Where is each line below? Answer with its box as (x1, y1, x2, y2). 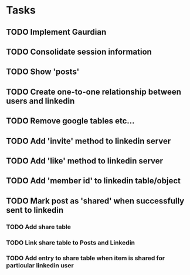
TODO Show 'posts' (6, 67, 80, 77)
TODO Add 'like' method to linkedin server (6, 156, 163, 166)
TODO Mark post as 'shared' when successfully (6, 196, 185, 206)
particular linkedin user (6, 261, 74, 270)
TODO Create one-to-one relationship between (6, 86, 182, 97)
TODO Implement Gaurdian (6, 27, 107, 37)
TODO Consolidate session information (6, 46, 152, 56)
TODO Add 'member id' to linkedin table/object (6, 176, 181, 186)
